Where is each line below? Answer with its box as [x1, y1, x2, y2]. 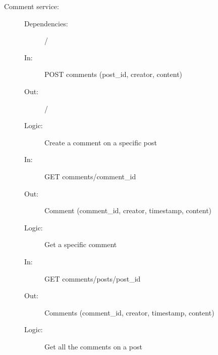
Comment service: [4, 1, 59, 11]
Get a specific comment [44, 239, 117, 250]
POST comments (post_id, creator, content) [44, 69, 183, 80]
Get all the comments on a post [44, 341, 142, 351]
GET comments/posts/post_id [44, 273, 141, 284]
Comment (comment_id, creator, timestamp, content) [44, 205, 212, 216]
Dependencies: [24, 18, 68, 28]
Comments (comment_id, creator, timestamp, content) [44, 307, 214, 318]
